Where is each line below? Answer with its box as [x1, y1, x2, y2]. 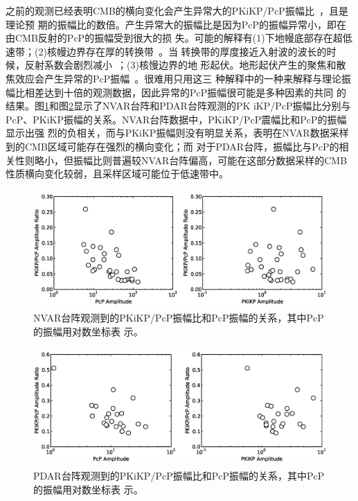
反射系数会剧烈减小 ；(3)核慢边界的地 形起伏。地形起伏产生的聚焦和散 [24, 58, 346, 72]
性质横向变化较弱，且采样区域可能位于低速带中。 [6, 166, 229, 181]
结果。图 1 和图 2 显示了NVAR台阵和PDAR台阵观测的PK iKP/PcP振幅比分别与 [6, 98, 351, 113]
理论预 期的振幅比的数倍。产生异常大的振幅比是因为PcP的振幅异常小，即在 [6, 17, 346, 31]
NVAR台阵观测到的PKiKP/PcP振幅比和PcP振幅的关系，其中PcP [33, 310, 324, 325]
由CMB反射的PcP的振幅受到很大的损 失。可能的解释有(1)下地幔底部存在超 [6, 30, 343, 45]
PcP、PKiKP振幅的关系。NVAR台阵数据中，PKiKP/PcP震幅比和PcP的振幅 [6, 112, 347, 126]
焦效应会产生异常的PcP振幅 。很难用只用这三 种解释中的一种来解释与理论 [6, 71, 341, 85]
